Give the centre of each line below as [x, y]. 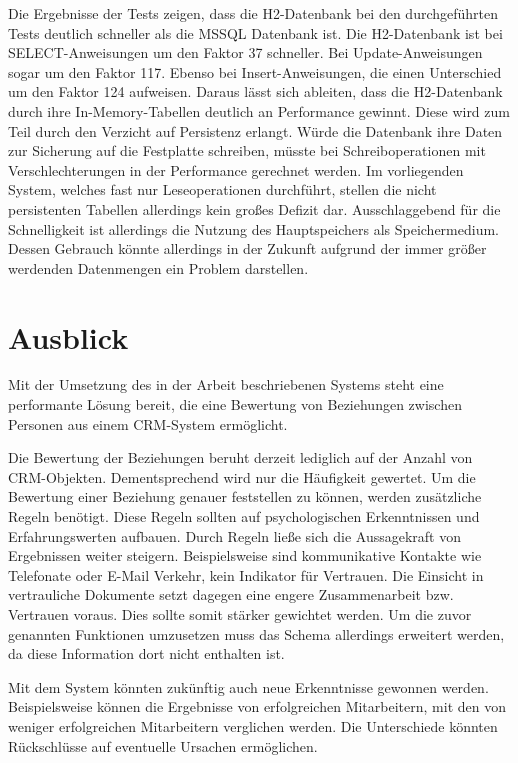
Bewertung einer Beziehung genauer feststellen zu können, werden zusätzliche [245, 496]
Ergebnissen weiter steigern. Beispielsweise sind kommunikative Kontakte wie [245, 555]
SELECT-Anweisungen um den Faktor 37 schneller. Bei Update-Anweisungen [245, 52]
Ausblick [68, 336]
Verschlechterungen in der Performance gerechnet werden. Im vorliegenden [236, 169]
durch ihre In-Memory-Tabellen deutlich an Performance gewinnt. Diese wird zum [259, 110]
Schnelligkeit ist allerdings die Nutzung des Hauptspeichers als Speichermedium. [253, 228]
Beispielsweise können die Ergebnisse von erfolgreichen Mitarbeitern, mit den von [257, 706]
